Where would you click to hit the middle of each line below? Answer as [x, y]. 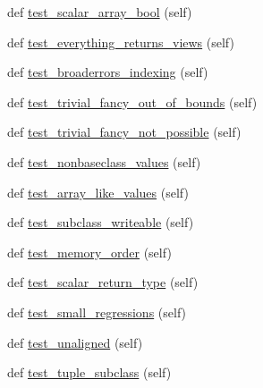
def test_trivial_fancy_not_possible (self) [124, 132]
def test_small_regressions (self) [97, 312]
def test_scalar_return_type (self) [103, 282]
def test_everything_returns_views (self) [121, 42]
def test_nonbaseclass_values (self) [104, 161]
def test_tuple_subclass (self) [89, 372]
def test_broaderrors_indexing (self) [108, 72]
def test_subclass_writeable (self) [101, 222]
